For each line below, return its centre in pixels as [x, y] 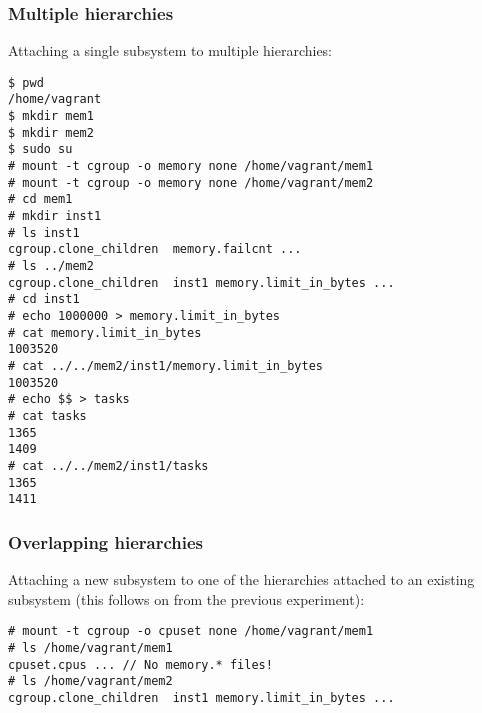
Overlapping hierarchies [106, 541]
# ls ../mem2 [51, 266]
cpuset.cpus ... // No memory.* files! [140, 664]
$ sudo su [40, 149]
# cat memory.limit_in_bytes [105, 332]
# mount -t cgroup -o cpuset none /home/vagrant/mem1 [191, 631]
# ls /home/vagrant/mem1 [90, 647]
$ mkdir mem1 [51, 116]
